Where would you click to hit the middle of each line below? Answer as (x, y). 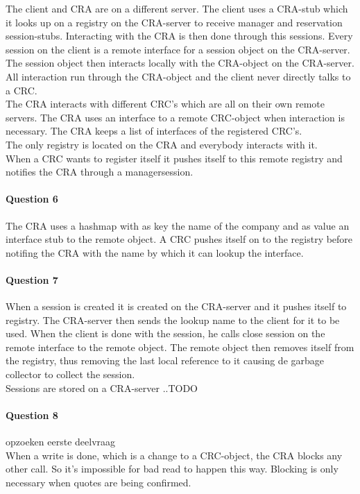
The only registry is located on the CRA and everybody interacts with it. (162, 144)
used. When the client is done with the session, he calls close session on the (165, 333)
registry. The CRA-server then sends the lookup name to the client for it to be (173, 320)
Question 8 (32, 415)
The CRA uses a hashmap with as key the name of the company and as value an (178, 225)
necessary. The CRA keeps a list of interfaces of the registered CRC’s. (154, 131)
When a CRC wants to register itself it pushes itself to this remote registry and (174, 158)
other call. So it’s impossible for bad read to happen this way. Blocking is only (172, 469)
